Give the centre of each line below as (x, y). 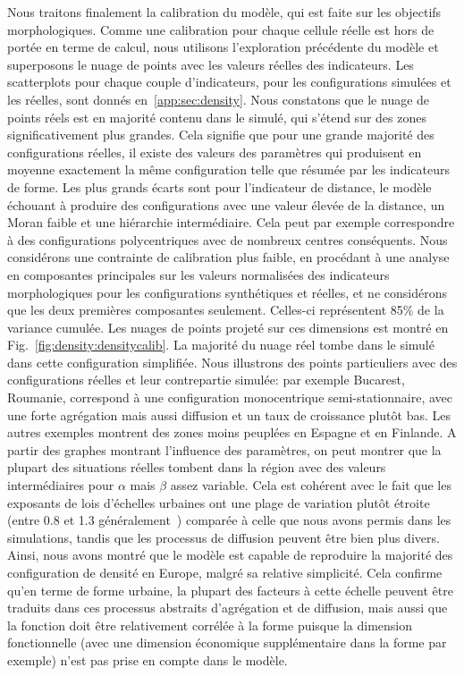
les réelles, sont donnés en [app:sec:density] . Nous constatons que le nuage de (219, 99)
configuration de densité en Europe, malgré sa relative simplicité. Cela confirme (225, 572)
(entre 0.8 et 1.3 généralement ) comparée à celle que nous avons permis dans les (229, 520)
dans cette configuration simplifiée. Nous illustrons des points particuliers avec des (232, 362)
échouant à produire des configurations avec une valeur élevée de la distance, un (226, 204)
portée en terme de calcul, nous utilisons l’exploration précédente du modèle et (223, 47)
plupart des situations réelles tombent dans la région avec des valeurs (197, 467)
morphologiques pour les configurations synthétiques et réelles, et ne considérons (227, 292)
